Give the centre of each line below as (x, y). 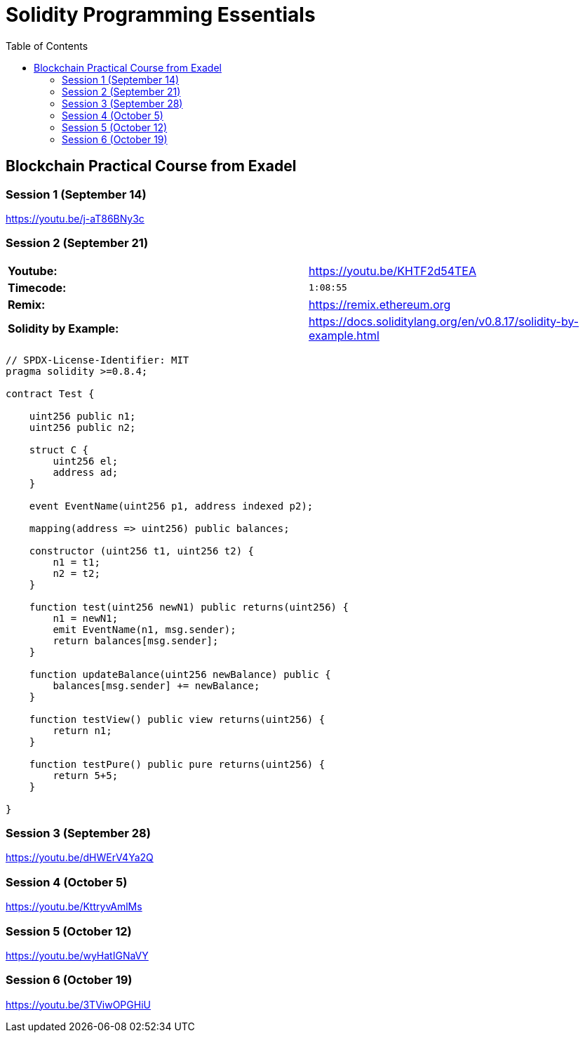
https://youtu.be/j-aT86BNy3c (75, 218)
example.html (344, 335)
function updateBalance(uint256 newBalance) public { (180, 674)
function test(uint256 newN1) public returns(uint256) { (189, 607)
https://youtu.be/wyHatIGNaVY (77, 955)
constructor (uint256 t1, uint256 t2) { (142, 551)
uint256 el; (86, 461)
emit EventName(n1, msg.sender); (144, 629)
